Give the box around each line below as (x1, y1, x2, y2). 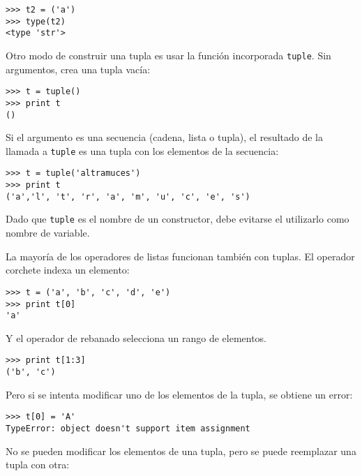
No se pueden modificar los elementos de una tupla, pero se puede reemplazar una (6, 443, 356, 458)
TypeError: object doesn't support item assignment (6, 423, 250, 433)
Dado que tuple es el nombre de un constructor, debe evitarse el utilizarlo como (6, 211, 349, 226)
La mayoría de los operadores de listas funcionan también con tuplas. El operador (6, 248, 355, 263)
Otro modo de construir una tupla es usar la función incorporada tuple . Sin (6, 47, 331, 62)
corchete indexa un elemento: (6, 262, 130, 277)
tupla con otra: (6, 457, 70, 472)
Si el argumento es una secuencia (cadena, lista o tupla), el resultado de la (6, 130, 323, 144)
